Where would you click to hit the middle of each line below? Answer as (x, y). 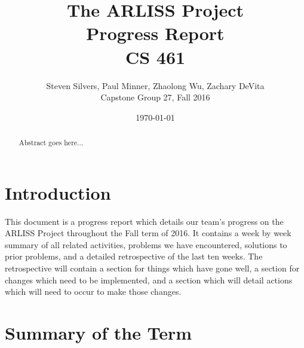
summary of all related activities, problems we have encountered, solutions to (146, 244)
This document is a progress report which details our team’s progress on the (144, 221)
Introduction (58, 192)
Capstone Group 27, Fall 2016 (155, 97)
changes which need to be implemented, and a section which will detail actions (149, 280)
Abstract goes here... (51, 143)
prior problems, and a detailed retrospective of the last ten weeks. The (134, 256)
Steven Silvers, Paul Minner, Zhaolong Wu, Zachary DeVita (155, 85)
